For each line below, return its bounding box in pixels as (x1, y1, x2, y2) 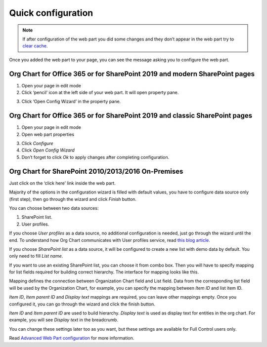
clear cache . (22, 43, 48, 49)
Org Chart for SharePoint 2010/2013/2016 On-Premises (9, 167, 183, 175)
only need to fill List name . (9, 253, 63, 259)
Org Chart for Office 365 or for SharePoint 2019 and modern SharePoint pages (9, 70, 255, 78)
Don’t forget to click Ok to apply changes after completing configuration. (21, 154, 170, 160)
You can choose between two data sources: (9, 205, 99, 211)
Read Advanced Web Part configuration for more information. (9, 335, 134, 341)
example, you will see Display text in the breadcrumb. (9, 317, 119, 323)
